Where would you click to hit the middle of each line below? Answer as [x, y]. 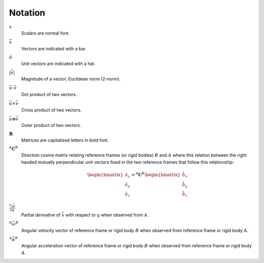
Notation [27, 13]
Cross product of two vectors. [51, 110]
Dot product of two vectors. [49, 95]
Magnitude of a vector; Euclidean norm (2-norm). [71, 79]
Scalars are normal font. [45, 33]
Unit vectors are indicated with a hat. [58, 63]
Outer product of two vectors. [51, 125]
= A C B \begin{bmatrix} [156, 174]
